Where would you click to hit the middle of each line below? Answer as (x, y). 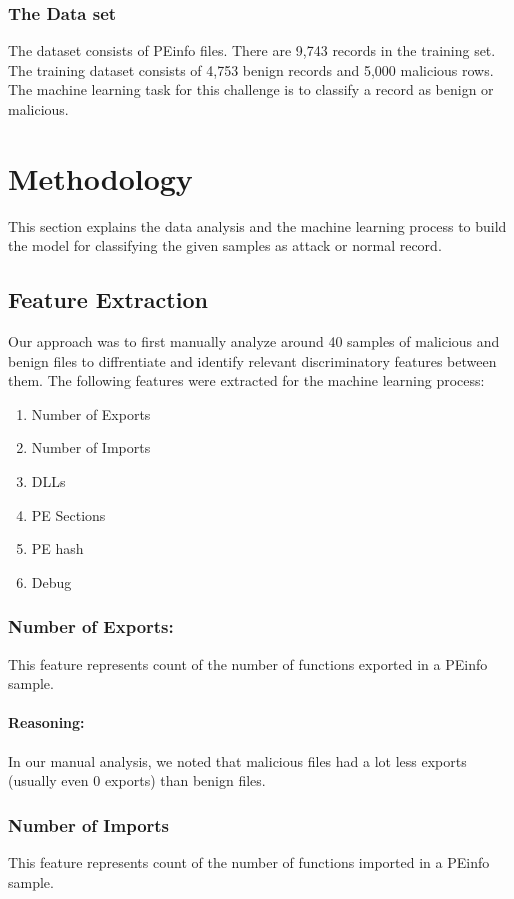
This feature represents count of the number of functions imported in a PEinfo (249, 862)
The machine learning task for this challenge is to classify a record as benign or (251, 89)
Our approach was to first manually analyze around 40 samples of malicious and (254, 341)
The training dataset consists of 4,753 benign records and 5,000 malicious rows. (251, 69)
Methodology (100, 177)
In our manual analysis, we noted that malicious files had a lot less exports (237, 760)
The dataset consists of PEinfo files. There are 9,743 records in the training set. (252, 50)
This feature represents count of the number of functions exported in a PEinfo (248, 663)
